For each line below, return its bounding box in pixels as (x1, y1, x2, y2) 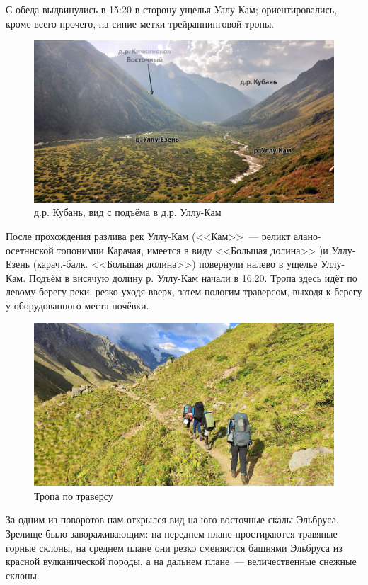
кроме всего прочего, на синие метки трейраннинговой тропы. (6, 16, 275, 30)
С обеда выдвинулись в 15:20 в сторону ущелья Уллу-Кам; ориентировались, (6, 2, 337, 16)
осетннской (6, 242, 54, 257)
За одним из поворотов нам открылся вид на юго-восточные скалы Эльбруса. (6, 512, 339, 527)
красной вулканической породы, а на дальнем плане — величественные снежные (6, 554, 357, 569)
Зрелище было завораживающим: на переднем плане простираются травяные (6, 526, 338, 540)
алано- (293, 228, 321, 243)
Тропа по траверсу (34, 488, 113, 503)
